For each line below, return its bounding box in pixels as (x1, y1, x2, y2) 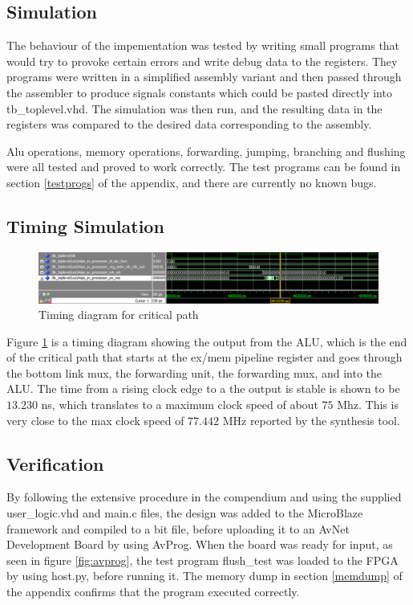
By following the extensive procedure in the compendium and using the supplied (6, 488, 402, 505)
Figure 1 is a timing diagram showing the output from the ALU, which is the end (6, 333, 407, 350)
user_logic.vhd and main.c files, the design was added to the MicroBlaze (6, 505, 363, 521)
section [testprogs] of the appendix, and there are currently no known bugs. (6, 174, 377, 190)
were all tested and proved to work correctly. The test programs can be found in (6, 158, 401, 175)
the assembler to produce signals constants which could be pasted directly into (6, 84, 392, 100)
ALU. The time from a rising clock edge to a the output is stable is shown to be (6, 380, 400, 397)
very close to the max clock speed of (6, 411, 184, 428)
